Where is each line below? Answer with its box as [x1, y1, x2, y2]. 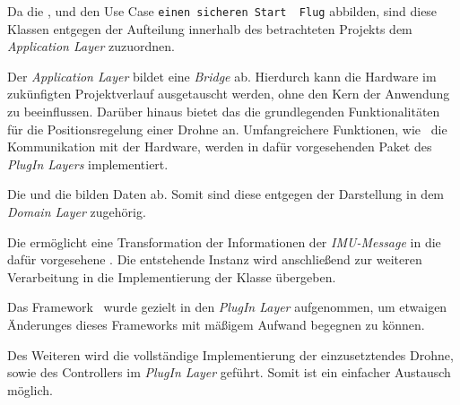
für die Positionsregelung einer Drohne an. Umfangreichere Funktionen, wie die [7, 119, 447, 138]
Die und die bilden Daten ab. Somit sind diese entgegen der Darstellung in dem [7, 185, 445, 203]
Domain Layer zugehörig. [7, 202, 146, 220]
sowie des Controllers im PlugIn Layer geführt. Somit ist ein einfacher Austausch [7, 363, 451, 382]
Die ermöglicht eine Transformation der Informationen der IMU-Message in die [7, 232, 441, 251]
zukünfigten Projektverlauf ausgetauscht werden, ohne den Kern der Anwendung [7, 84, 450, 103]
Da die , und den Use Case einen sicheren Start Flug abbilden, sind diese [7, 2, 438, 20]
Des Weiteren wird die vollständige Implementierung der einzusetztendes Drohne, [7, 345, 454, 364]
